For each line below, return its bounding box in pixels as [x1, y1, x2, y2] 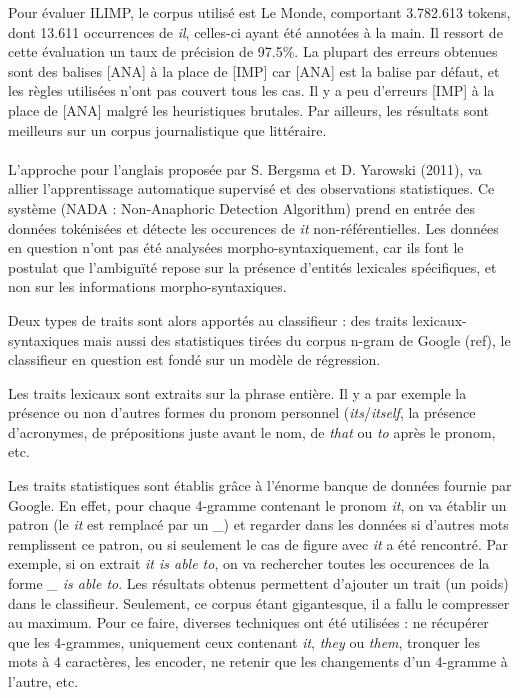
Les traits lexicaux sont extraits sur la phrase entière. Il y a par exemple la [8, 382, 467, 403]
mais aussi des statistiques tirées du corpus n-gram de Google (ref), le [83, 329, 511, 350]
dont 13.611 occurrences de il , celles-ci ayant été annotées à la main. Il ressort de [8, 21, 503, 42]
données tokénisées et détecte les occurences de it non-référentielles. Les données [8, 217, 499, 238]
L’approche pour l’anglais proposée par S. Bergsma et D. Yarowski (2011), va [8, 158, 482, 179]
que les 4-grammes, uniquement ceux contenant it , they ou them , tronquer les [8, 631, 480, 652]
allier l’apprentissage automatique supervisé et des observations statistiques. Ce [8, 178, 495, 199]
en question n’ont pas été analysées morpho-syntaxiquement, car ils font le [8, 237, 464, 258]
